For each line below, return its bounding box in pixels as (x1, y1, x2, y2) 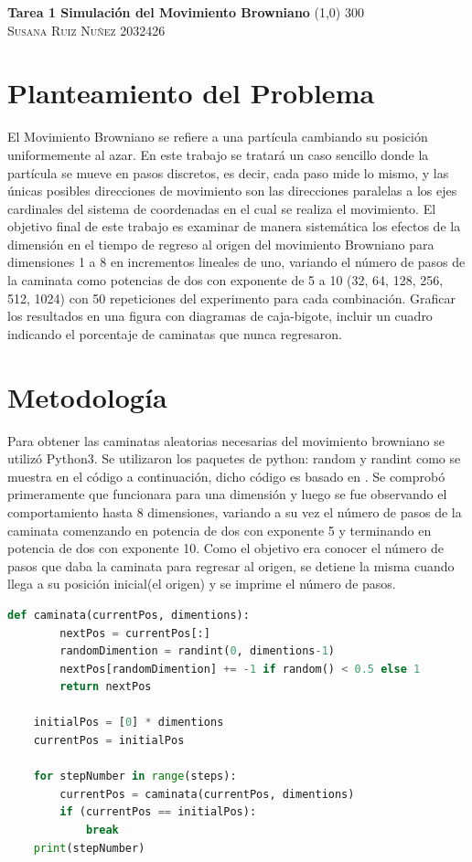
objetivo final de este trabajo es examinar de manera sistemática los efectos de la (7, 217, 461, 236)
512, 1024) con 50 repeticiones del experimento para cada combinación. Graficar (7, 288, 456, 307)
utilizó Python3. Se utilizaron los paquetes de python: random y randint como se (7, 449, 461, 468)
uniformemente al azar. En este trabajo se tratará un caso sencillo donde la (7, 144, 429, 164)
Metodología (7, 378, 167, 415)
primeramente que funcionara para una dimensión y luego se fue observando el (7, 484, 447, 504)
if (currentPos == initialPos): (59, 805, 257, 819)
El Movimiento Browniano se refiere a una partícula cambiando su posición (7, 127, 428, 146)
